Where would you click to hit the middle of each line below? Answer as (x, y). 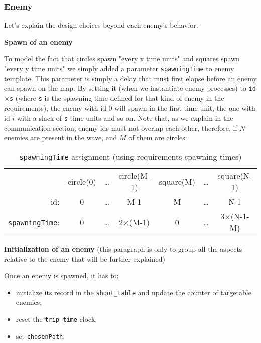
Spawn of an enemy (38, 41)
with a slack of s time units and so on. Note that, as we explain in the (125, 118)
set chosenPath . (40, 336)
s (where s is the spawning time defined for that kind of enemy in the (117, 98)
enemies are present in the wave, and (61, 137)
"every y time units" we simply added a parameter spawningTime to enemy (119, 68)
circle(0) (82, 181)
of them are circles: (158, 137)
